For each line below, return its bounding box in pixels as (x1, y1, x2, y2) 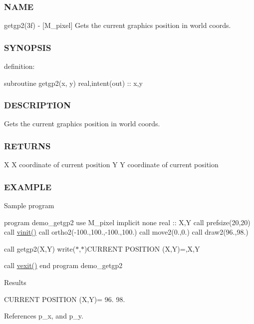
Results (4, 277, 26, 288)
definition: (4, 61, 35, 71)
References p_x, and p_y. (4, 311, 83, 321)
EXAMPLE (4, 180, 52, 193)
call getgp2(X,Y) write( (4, 243, 76, 254)
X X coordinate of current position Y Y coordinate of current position (4, 159, 219, 170)
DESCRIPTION (4, 99, 71, 111)
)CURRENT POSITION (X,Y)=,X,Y (84, 243, 200, 254)
